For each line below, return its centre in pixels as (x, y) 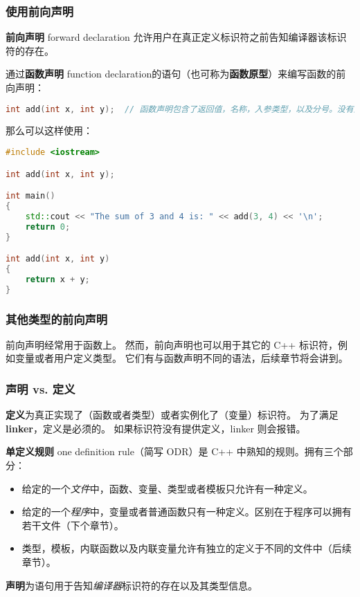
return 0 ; (48, 227)
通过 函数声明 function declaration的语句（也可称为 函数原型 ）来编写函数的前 (176, 74)
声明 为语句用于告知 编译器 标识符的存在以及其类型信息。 (132, 585)
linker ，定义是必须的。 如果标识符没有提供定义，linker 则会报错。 (156, 428)
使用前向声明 (40, 11)
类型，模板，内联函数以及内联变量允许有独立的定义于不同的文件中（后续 (187, 548)
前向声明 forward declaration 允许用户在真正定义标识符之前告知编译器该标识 (176, 37)
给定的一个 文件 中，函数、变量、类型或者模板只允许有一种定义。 (167, 488)
